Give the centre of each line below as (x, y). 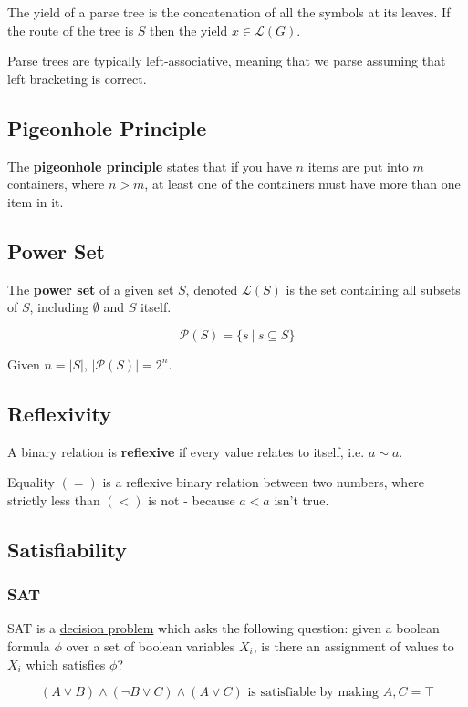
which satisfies (66, 664)
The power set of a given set (91, 289)
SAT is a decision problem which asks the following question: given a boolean (224, 628)
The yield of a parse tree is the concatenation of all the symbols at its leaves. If (229, 12)
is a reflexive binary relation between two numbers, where (264, 482)
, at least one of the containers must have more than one (302, 184)
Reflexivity (60, 413)
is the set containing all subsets (373, 289)
